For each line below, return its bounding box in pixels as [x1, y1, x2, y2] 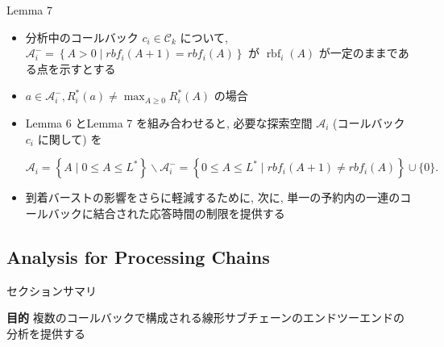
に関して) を [37, 130, 102, 147]
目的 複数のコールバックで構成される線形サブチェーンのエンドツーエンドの [6, 309, 405, 326]
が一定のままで [318, 44, 398, 61]
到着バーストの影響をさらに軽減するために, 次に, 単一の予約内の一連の [25, 189, 400, 206]
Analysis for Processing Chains [6, 244, 270, 269]
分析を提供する [6, 324, 85, 341]
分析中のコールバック [25, 28, 139, 45]
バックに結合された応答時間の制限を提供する [48, 204, 285, 221]
